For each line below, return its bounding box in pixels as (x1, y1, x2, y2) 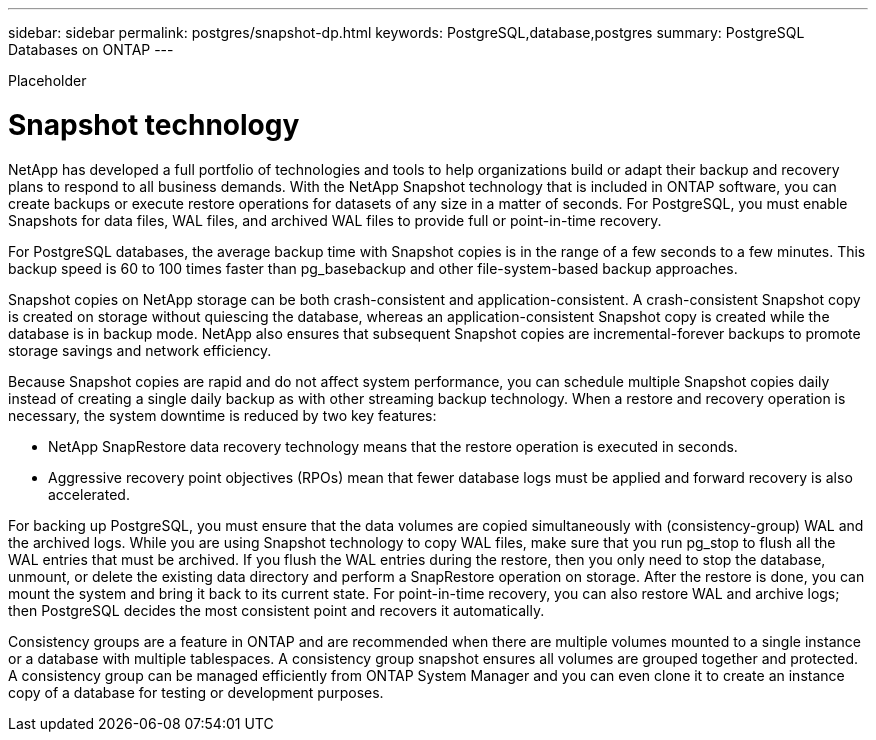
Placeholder (8, 72, 87, 89)
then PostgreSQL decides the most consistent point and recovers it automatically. (8, 601, 545, 619)
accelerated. (48, 485, 130, 503)
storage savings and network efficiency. (8, 341, 272, 359)
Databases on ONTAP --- (8, 41, 174, 58)
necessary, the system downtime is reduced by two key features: (8, 406, 437, 424)
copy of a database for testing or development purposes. (8, 683, 384, 701)
